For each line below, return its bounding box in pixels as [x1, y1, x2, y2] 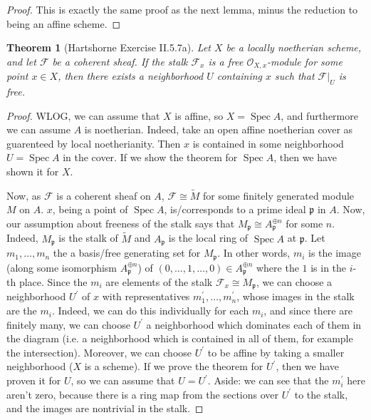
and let [6, 53, 36, 68]
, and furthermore [281, 108, 358, 123]
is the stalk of [58, 230, 118, 245]
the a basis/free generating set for [53, 245, 201, 260]
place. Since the [19, 275, 88, 290]
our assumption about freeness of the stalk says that [6, 216, 235, 230]
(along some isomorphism [6, 260, 117, 275]
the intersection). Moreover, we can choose [6, 344, 192, 359]
